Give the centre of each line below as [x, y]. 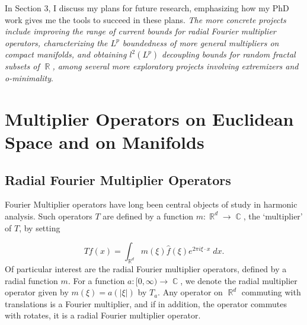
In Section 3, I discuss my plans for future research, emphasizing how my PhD [147, 8]
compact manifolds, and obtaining [66, 54]
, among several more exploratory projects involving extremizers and [175, 66]
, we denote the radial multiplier [239, 280]
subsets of [22, 66]
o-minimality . [29, 77]
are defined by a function [148, 216]
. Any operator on [190, 292]
